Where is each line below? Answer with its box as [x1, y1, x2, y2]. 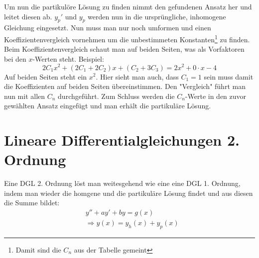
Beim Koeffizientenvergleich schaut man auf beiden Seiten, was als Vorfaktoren [4, 44, 245, 54]
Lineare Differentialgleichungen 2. [4, 130, 240, 150]
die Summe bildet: [4, 197, 60, 208]
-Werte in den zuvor [185, 90, 247, 101]
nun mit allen [4, 90, 45, 101]
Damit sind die [15, 244, 61, 255]
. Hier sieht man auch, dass [96, 71, 179, 82]
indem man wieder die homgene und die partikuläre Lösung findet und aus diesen [4, 187, 253, 198]
